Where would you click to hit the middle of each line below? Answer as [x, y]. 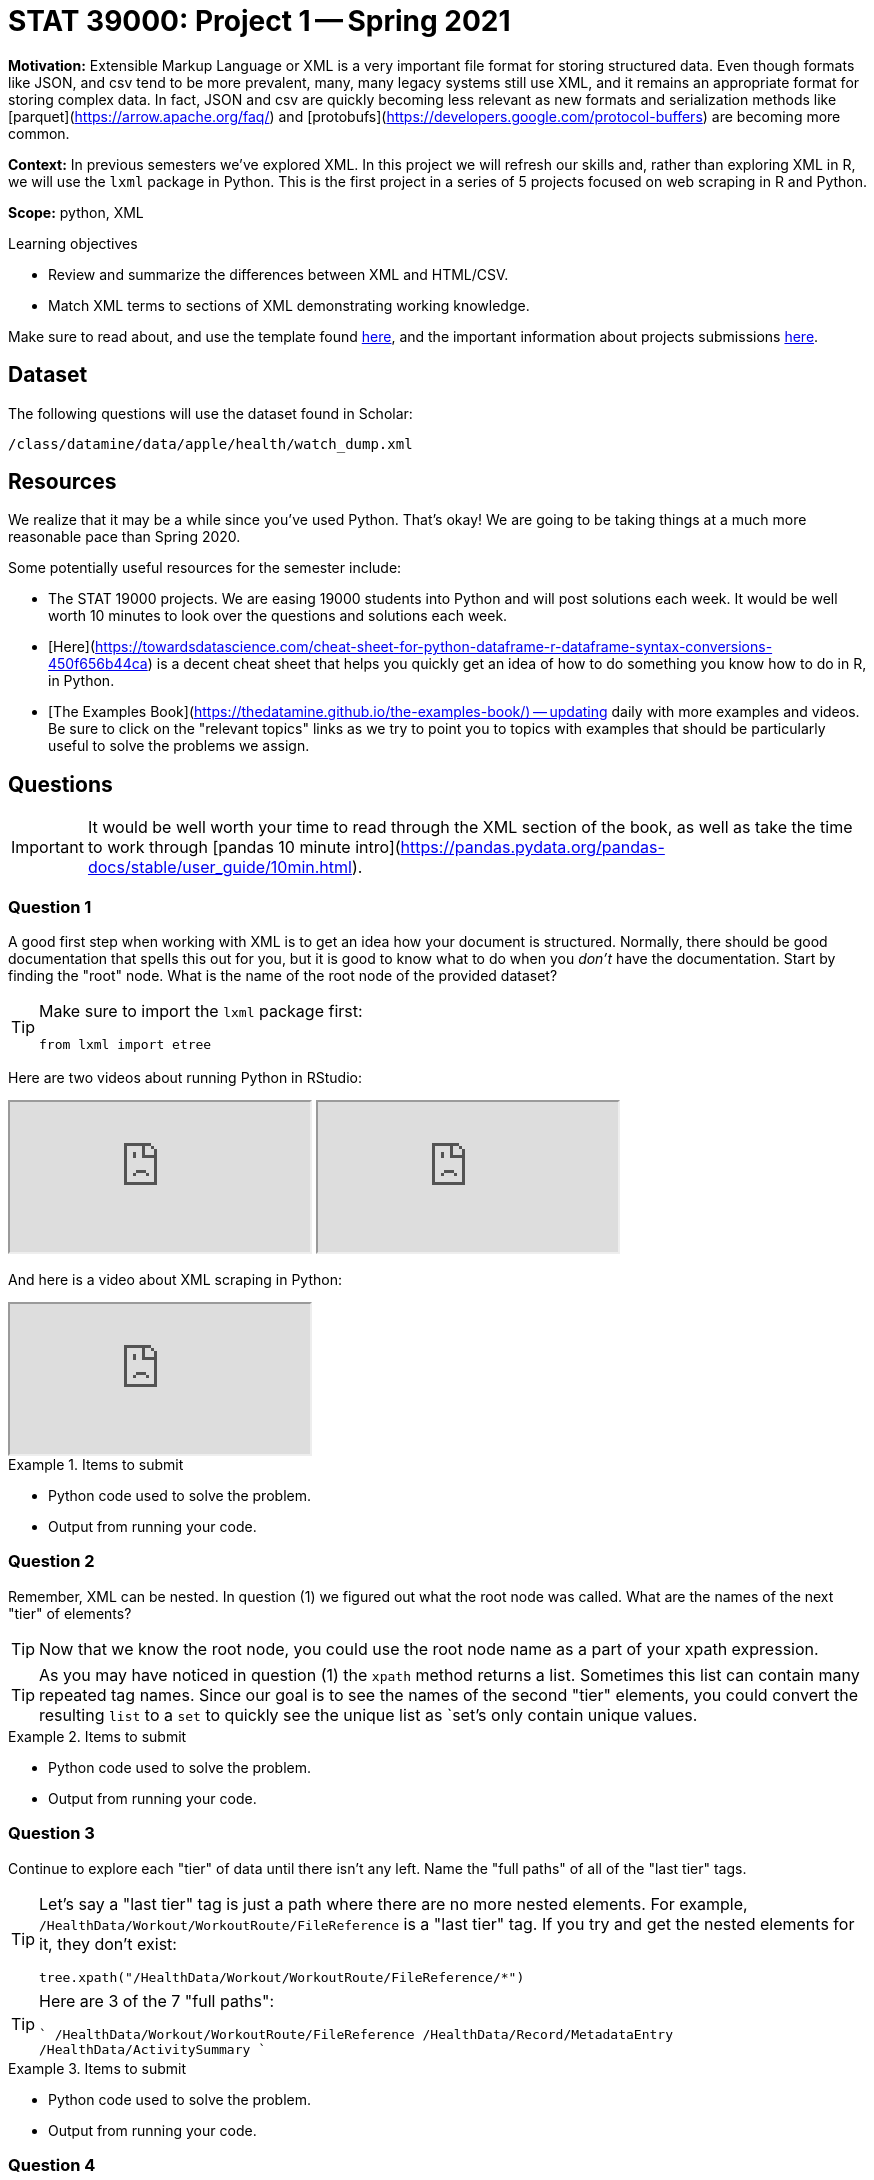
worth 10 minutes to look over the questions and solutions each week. [278, 616]
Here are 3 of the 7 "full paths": [157, 2000]
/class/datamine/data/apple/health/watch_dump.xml [210, 443]
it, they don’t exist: [108, 1943]
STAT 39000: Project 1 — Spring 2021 [259, 21]
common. [39, 133]
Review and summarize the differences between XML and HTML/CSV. [278, 274]
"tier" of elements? [70, 1613]
